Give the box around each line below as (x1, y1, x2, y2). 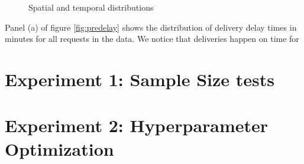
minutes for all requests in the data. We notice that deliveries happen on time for (5, 32, 299, 45)
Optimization (5, 136, 114, 160)
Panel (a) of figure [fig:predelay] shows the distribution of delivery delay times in (5, 21, 297, 33)
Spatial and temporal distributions (28, 1, 154, 13)
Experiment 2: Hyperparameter (5, 113, 269, 137)
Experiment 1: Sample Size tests (5, 67, 274, 91)
